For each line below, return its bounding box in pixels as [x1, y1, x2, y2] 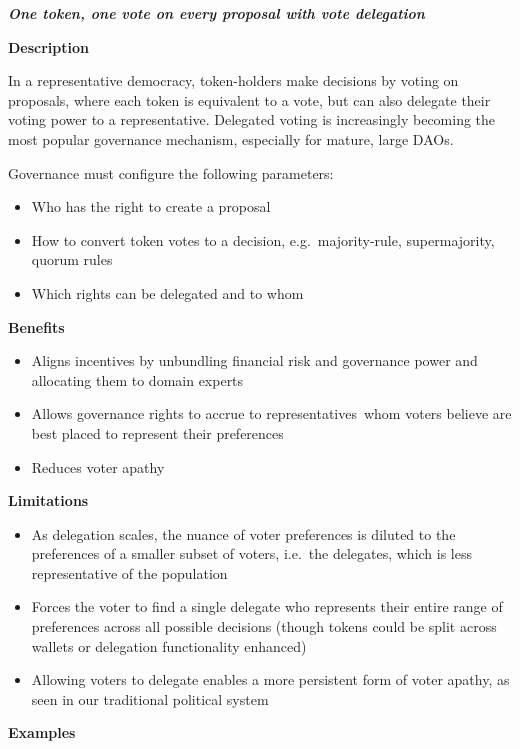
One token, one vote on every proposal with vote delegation [8, 3, 425, 23]
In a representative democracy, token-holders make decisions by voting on [8, 70, 459, 91]
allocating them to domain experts [31, 369, 244, 390]
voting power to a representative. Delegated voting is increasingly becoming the [8, 109, 496, 130]
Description [8, 36, 90, 57]
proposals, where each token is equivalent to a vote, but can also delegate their [8, 89, 491, 110]
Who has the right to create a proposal [31, 196, 271, 217]
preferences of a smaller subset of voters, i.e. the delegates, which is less [31, 543, 473, 564]
